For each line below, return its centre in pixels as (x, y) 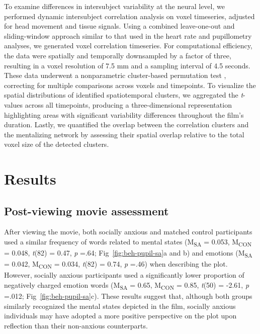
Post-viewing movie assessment (86, 211)
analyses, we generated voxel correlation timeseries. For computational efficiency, (128, 46)
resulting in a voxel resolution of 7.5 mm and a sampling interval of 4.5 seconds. (127, 65)
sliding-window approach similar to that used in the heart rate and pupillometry (128, 35)
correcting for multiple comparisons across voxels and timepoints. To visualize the (130, 85)
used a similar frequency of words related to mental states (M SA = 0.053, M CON (128, 242)
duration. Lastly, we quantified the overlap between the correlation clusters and (126, 124)
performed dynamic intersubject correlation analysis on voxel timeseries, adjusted (129, 16)
